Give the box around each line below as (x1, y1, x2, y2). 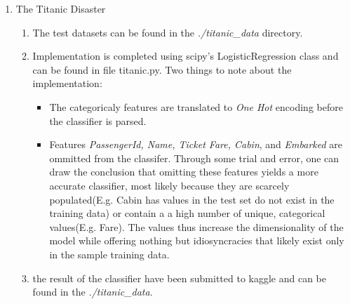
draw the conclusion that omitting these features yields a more (49, 164, 318, 179)
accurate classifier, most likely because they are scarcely (49, 178, 290, 192)
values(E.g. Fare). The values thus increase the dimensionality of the (49, 219, 344, 234)
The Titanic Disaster (15, 1, 106, 15)
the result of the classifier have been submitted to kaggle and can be (32, 270, 327, 285)
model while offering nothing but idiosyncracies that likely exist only (49, 233, 344, 248)
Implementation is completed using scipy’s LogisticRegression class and (32, 48, 339, 63)
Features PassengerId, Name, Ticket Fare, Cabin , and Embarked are (49, 137, 343, 152)
